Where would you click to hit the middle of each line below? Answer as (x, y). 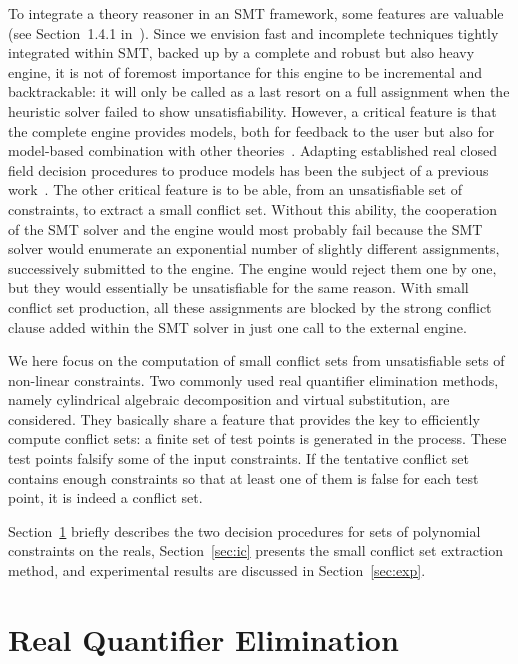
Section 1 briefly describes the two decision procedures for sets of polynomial (244, 530)
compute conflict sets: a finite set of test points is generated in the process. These (257, 438)
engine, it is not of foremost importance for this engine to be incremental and (245, 71)
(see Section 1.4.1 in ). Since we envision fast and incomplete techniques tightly (253, 32)
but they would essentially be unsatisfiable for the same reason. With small (238, 287)
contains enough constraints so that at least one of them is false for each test (243, 477)
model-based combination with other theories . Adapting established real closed (252, 150)
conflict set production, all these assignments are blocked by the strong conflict (250, 306)
